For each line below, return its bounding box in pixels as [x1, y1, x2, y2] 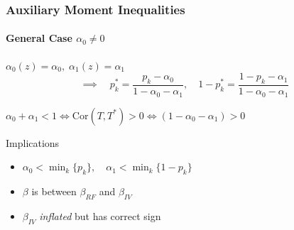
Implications [6, 135, 60, 150]
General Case [6, 31, 72, 45]
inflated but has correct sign [39, 208, 161, 223]
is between [31, 183, 77, 198]
